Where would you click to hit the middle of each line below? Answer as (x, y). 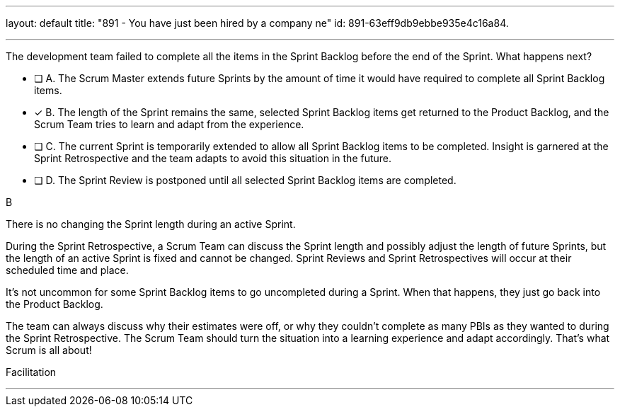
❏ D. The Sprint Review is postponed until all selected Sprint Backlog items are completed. (245, 180)
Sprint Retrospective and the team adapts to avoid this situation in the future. (213, 158)
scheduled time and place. (67, 270)
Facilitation (31, 372)
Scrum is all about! (49, 350)
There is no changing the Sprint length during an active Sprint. (151, 224)
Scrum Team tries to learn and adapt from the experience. (169, 124)
